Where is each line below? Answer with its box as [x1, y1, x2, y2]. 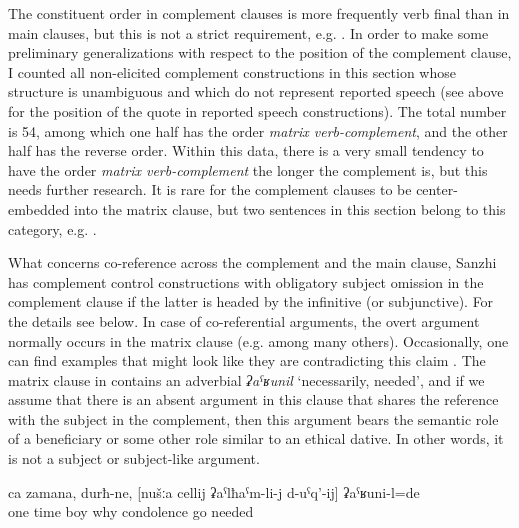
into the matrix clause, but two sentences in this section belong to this [74, 198, 506, 219]
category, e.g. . [8, 218, 97, 239]
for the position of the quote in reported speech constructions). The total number [8, 100, 507, 121]
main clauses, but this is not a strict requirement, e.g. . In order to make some [8, 22, 489, 43]
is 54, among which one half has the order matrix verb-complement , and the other [8, 120, 508, 141]
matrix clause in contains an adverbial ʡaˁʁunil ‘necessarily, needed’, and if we [8, 369, 485, 390]
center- [416, 179, 458, 200]
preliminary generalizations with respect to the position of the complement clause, [8, 42, 512, 63]
